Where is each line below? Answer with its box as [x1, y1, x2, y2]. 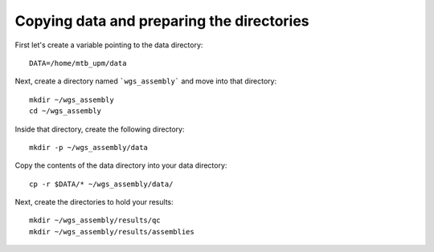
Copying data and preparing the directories [14, 12, 309, 30]
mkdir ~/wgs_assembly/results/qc [29, 216, 161, 225]
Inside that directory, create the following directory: [14, 124, 185, 134]
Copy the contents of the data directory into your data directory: [14, 161, 227, 170]
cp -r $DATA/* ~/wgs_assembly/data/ [29, 179, 174, 189]
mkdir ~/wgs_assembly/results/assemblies [29, 227, 194, 236]
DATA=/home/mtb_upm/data [29, 59, 127, 67]
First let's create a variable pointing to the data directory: [14, 40, 203, 50]
